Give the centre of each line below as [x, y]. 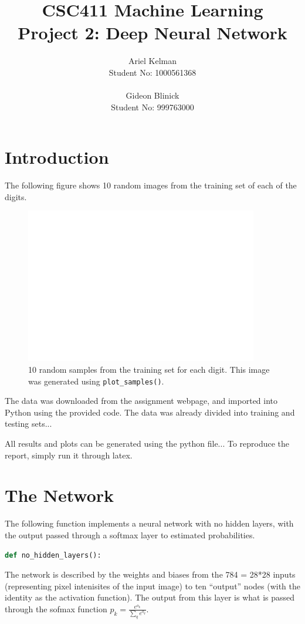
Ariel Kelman [152, 61]
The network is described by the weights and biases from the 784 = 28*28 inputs [150, 574]
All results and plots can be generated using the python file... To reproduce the [147, 443]
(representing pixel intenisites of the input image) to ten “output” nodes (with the [153, 586]
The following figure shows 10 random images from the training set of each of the [151, 185]
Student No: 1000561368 [152, 72]
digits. [16, 196]
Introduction [57, 157]
